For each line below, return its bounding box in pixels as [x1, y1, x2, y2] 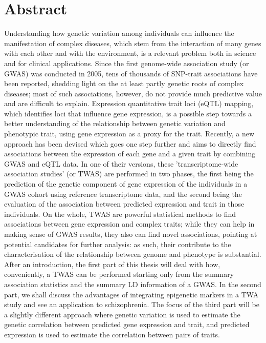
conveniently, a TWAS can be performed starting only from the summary [4, 269, 234, 279]
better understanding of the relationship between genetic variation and [4, 118, 226, 129]
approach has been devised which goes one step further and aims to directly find [4, 138, 256, 149]
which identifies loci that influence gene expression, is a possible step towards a [4, 108, 252, 118]
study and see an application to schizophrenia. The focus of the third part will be [4, 299, 260, 310]
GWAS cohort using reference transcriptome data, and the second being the [4, 188, 242, 199]
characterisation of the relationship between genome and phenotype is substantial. [4, 249, 261, 259]
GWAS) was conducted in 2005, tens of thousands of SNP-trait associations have [4, 68, 258, 78]
